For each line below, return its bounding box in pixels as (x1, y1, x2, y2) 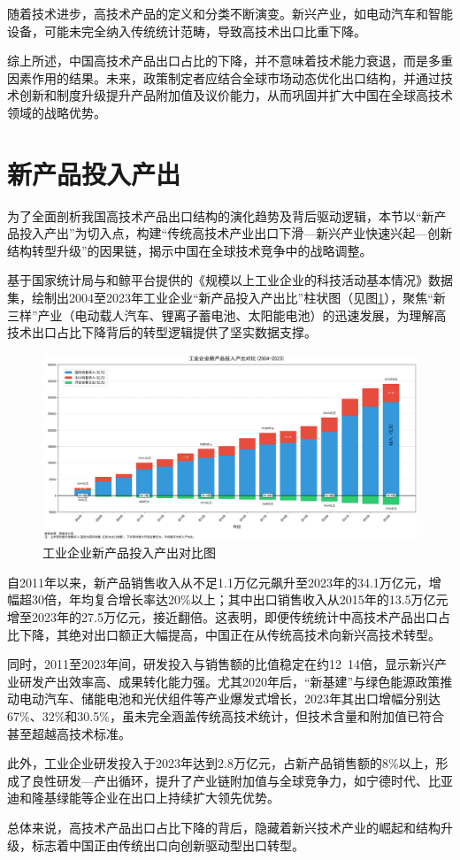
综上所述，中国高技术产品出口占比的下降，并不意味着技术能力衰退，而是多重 (7, 51, 453, 70)
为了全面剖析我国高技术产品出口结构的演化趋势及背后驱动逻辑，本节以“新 (7, 206, 434, 225)
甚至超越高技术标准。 (7, 724, 131, 742)
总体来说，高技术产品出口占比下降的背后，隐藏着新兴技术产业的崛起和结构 (7, 818, 441, 836)
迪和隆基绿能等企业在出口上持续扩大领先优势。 (7, 788, 280, 807)
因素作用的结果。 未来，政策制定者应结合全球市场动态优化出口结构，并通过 (7, 68, 441, 87)
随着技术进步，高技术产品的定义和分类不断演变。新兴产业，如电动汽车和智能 (7, 4, 453, 22)
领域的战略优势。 (7, 103, 106, 121)
